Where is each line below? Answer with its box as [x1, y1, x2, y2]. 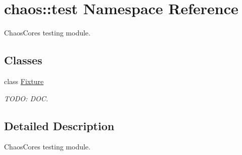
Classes [4, 52, 42, 68]
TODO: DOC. [4, 93, 49, 103]
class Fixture [4, 75, 44, 86]
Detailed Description [4, 118, 115, 133]
